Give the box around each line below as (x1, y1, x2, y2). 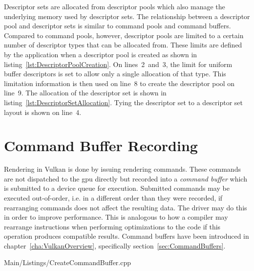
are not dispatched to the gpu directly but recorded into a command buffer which (4, 173, 247, 183)
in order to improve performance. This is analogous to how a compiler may (4, 212, 228, 222)
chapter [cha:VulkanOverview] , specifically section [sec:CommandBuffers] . (4, 241, 226, 250)
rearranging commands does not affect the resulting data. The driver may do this (4, 202, 247, 212)
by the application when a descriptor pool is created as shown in (4, 49, 197, 59)
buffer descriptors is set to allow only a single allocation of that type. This (4, 68, 226, 79)
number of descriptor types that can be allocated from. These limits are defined (4, 40, 242, 50)
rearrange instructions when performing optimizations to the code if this (4, 221, 221, 231)
